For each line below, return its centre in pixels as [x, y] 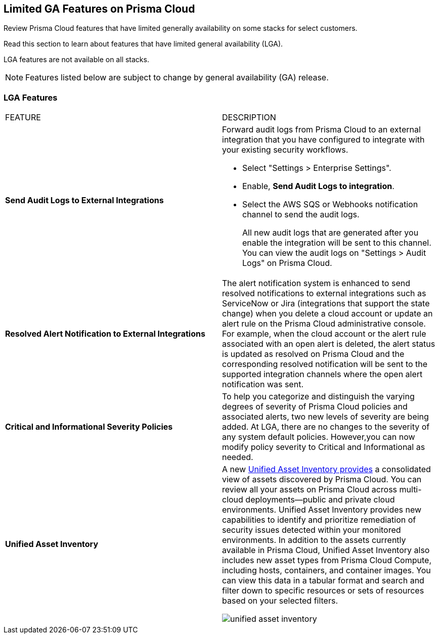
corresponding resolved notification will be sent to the [325, 364]
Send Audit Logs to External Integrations [84, 200]
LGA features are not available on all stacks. [76, 60]
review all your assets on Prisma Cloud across [310, 490]
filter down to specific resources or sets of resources [323, 591]
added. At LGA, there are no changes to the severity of [326, 427]
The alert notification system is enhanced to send [316, 283]
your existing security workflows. [285, 150]
